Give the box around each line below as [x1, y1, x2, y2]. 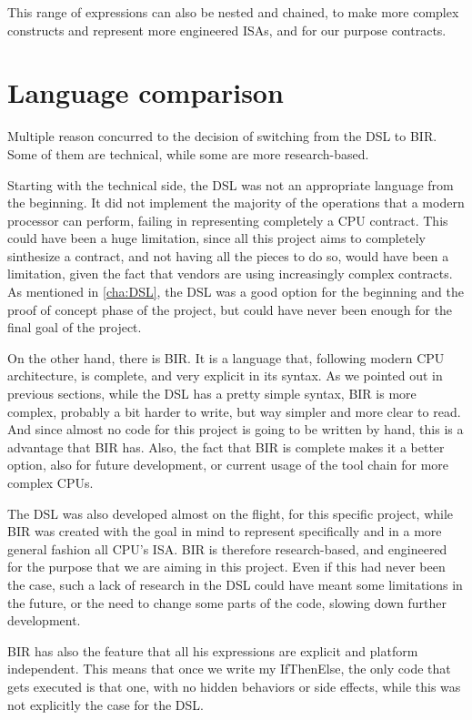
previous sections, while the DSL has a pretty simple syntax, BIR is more [7, 384, 417, 403]
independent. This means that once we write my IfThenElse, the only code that [7, 659, 451, 678]
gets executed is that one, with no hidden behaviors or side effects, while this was [7, 676, 461, 695]
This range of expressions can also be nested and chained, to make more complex [7, 3, 459, 21]
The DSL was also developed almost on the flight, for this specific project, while [7, 503, 454, 522]
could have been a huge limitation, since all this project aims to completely [7, 228, 426, 248]
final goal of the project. [7, 318, 142, 337]
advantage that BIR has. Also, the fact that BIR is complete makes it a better [7, 437, 445, 456]
